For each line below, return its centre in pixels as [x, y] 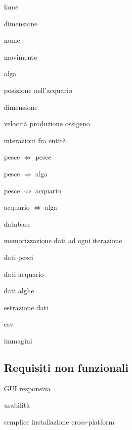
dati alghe [19, 291]
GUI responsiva [27, 388]
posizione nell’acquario [38, 90]
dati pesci [19, 257]
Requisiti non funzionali [66, 367]
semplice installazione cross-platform [59, 421]
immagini [18, 340]
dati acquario [24, 274]
